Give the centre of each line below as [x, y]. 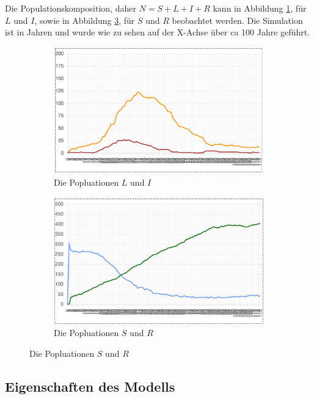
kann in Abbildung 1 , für [260, 8]
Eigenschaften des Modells [90, 386]
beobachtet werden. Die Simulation [237, 20]
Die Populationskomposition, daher [71, 8]
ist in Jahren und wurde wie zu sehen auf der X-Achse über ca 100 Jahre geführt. [158, 32]
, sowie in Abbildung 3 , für [85, 20]
